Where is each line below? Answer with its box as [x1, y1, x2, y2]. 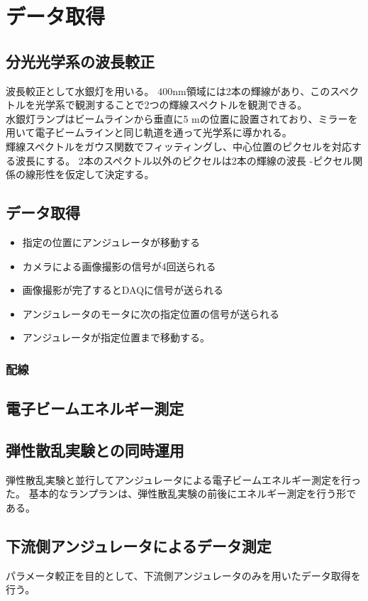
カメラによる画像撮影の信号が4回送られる [22, 258, 216, 273]
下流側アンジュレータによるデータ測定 [6, 534, 272, 556]
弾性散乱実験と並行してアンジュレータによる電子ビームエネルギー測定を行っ [6, 472, 361, 487]
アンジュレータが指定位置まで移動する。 [22, 330, 210, 345]
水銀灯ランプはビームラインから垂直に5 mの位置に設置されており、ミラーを [6, 111, 358, 126]
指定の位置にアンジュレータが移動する [22, 234, 200, 249]
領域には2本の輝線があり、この [186, 83, 330, 98]
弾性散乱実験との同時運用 [6, 439, 184, 461]
